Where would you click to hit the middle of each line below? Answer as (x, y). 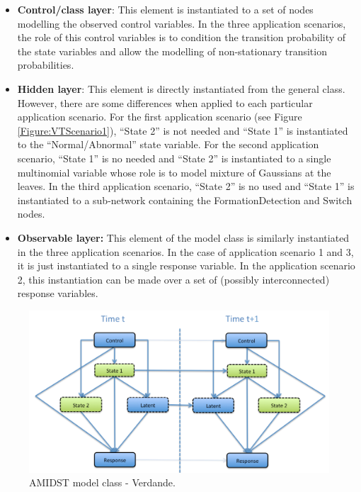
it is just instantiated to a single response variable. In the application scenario (186, 265)
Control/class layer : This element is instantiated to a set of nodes (165, 9)
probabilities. (46, 65)
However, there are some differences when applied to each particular (165, 102)
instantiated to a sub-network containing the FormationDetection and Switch (185, 200)
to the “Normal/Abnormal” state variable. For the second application (168, 144)
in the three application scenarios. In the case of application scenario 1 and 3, (185, 251)
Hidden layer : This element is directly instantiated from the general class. (181, 88)
